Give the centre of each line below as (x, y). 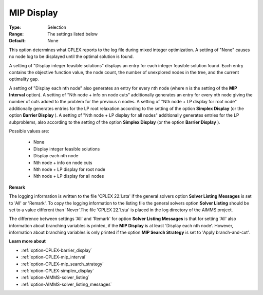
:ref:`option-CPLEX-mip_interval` (54, 257)
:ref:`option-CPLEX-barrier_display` (57, 250)
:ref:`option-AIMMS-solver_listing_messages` (66, 284)
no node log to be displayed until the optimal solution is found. (71, 56)
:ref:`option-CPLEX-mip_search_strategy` (63, 264)
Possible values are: (29, 131)
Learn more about (28, 241)
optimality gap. (24, 79)
